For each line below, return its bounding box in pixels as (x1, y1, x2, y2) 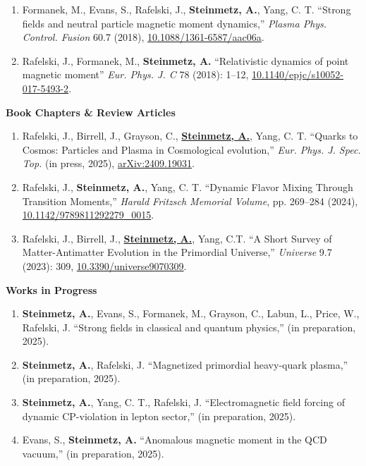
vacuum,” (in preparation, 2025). (22, 446, 164, 460)
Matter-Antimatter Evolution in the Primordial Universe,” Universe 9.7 (22, 245, 332, 259)
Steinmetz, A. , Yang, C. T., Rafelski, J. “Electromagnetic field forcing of (22, 395, 345, 410)
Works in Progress (6, 282, 97, 297)
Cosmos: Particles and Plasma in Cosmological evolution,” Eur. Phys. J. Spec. (22, 142, 361, 157)
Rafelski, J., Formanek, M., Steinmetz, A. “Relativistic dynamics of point (22, 53, 349, 68)
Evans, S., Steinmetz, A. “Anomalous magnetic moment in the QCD (22, 432, 327, 447)
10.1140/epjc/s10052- (252, 67, 344, 82)
